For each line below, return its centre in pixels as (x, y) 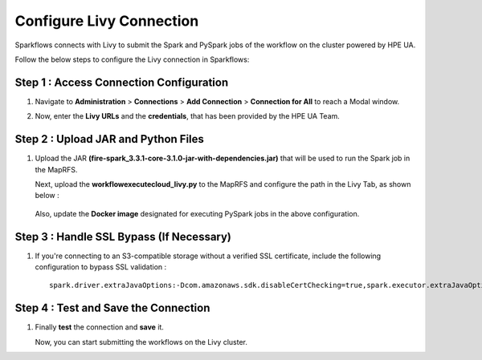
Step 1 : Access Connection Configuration (122, 82)
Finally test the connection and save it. (100, 327)
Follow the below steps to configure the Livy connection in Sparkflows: (132, 59)
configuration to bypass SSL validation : (101, 267)
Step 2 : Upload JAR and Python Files (110, 139)
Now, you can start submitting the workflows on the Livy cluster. (141, 342)
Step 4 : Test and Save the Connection (112, 308)
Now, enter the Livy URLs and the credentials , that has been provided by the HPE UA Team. (188, 116)
